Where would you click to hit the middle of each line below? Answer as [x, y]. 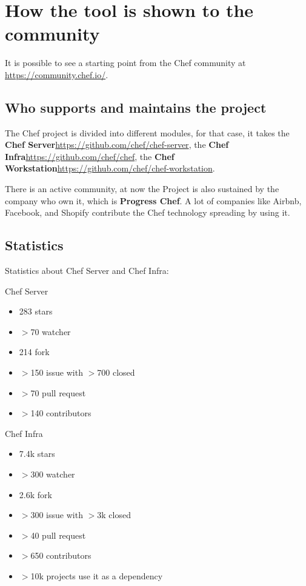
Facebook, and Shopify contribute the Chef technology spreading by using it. [148, 212]
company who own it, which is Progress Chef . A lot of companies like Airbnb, [153, 200]
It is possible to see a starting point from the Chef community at [125, 63]
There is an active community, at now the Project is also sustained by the [142, 189]
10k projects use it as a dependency [97, 575]
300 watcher [53, 474]
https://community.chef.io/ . [57, 74]
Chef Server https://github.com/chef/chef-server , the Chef [117, 145]
